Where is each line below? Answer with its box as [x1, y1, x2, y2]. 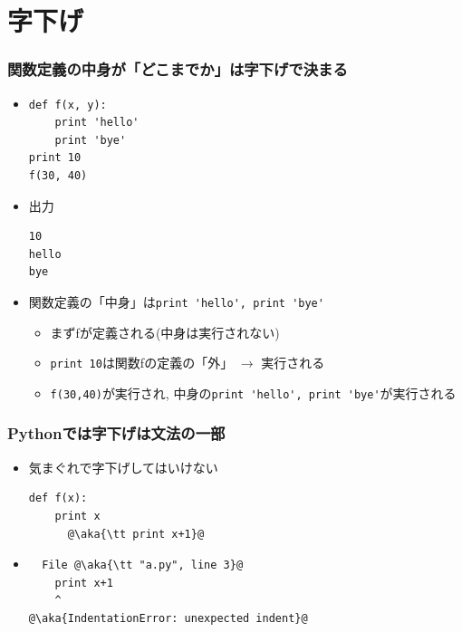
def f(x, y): [28, 98, 107, 111]
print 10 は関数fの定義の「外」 [50, 353, 234, 372]
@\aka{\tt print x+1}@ [67, 527, 205, 541]
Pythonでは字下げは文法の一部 [7, 422, 226, 445]
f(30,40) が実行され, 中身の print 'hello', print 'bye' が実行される [50, 383, 457, 402]
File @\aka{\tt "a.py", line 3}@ [42, 559, 244, 572]
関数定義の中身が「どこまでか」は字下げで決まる [7, 58, 348, 81]
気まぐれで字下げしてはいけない [28, 457, 218, 476]
